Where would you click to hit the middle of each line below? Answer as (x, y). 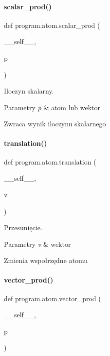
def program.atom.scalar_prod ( (52, 25)
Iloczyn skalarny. (29, 91)
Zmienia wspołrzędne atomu (46, 260)
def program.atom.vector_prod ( (53, 298)
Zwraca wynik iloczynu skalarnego (55, 124)
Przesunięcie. (23, 227)
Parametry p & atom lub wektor (52, 107)
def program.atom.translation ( (50, 161)
